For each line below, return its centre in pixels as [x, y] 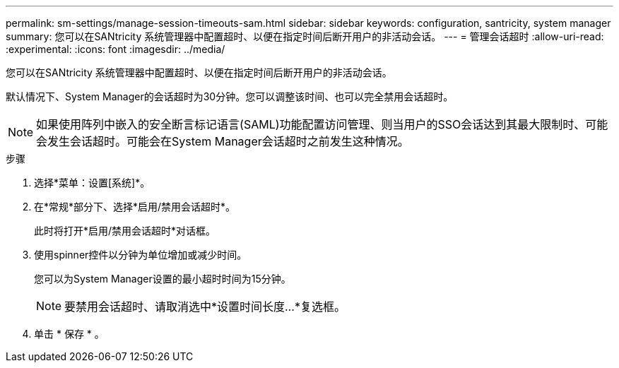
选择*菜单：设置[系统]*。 [92, 183]
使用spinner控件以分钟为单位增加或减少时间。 [141, 255]
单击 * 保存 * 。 [69, 334]
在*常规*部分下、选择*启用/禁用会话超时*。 [135, 207]
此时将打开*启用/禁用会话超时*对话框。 [125, 231]
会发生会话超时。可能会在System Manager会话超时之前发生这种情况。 [223, 141]
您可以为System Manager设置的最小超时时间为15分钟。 [163, 279]
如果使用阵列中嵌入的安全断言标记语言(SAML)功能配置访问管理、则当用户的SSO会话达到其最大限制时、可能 [322, 124]
